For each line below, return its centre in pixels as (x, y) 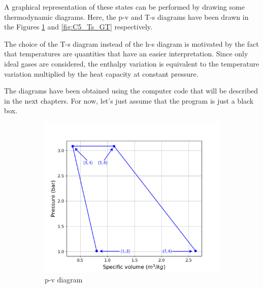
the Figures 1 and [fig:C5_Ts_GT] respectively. (78, 27)
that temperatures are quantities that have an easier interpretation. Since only (126, 54)
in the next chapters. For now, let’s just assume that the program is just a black (129, 100)
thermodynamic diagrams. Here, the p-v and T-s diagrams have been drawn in (126, 17)
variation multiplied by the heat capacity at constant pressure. (101, 73)
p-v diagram (64, 280)
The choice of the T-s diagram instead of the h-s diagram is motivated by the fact (131, 43)
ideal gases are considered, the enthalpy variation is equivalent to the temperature (132, 63)
